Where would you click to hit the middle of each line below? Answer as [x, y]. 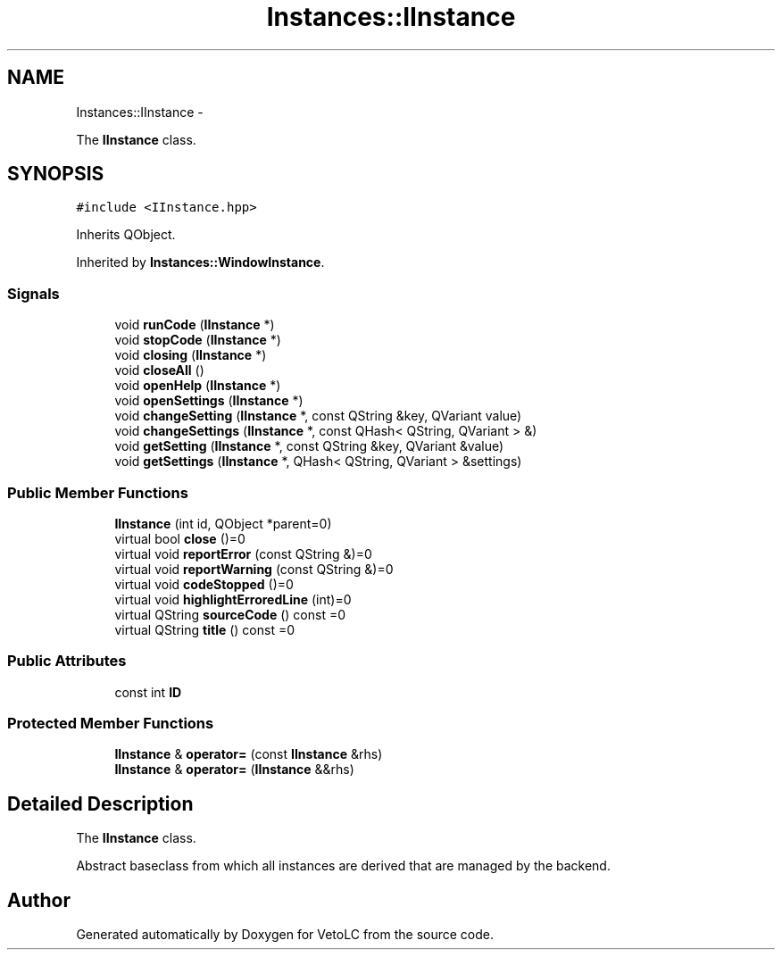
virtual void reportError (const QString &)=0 [243, 553]
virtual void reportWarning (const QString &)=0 [254, 569]
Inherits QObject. [126, 235]
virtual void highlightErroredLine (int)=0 [233, 599]
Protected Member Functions [111, 724]
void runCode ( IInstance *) [195, 325]
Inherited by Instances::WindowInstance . [200, 262]
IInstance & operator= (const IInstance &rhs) [249, 754]
